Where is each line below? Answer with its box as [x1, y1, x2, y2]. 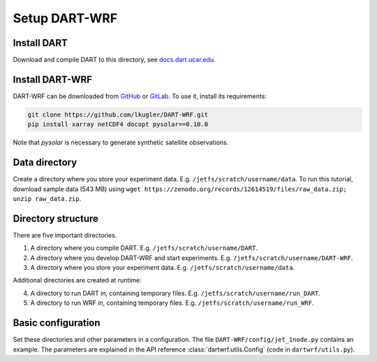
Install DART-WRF [13, 73, 92, 85]
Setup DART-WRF [13, 10, 118, 26]
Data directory [13, 157, 77, 169]
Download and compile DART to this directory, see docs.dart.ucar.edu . [13, 56, 216, 64]
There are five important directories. [13, 231, 117, 239]
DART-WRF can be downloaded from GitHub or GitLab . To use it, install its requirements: [13, 91, 267, 100]
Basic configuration [13, 317, 101, 329]
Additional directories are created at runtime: [13, 276, 142, 285]
